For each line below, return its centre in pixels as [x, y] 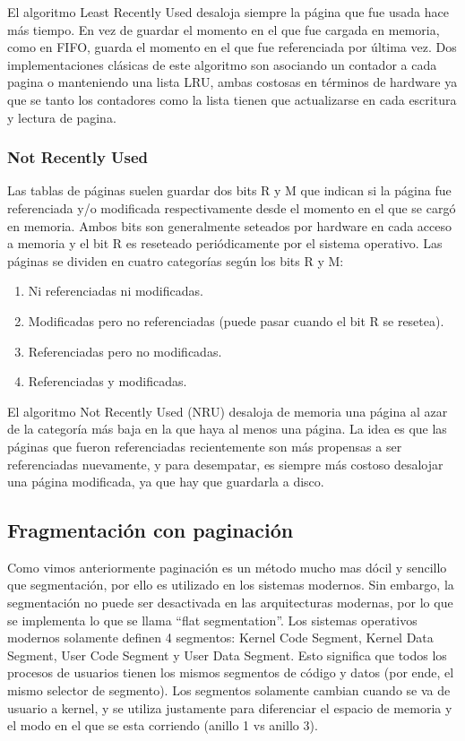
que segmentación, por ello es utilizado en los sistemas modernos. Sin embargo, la [231, 585]
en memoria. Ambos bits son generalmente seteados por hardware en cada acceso [230, 225]
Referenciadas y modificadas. [108, 381]
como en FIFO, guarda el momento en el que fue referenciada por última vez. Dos [232, 47]
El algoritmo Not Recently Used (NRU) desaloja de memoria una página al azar [228, 411]
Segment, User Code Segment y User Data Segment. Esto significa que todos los [227, 655]
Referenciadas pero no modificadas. [125, 351]
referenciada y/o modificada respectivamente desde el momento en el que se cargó [232, 207]
